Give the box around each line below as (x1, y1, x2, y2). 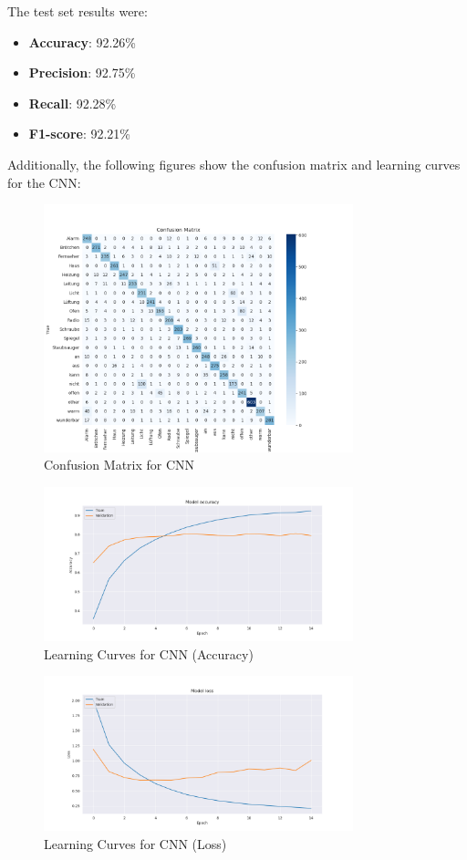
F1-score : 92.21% (28, 124, 131, 143)
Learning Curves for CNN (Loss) (44, 834, 227, 853)
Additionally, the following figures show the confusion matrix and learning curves (7, 154, 461, 173)
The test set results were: (7, 2, 148, 20)
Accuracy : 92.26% (28, 32, 136, 51)
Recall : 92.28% (28, 93, 117, 112)
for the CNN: (7, 172, 81, 192)
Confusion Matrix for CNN (44, 455, 195, 474)
